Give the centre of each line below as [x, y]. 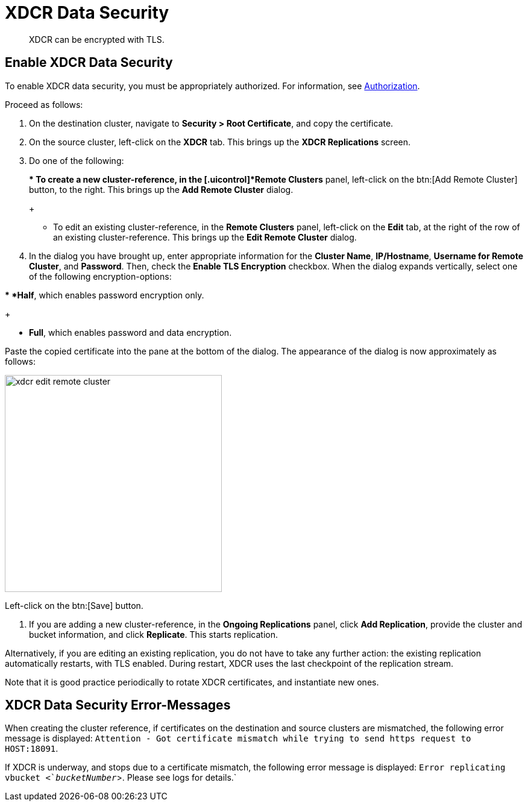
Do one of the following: [77, 160]
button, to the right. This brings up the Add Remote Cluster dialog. [161, 189]
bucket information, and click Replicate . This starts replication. [153, 634]
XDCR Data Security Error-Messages [118, 705]
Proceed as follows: [44, 104]
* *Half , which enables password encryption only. [105, 295]
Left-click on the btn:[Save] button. [74, 605]
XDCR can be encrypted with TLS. [97, 39]
